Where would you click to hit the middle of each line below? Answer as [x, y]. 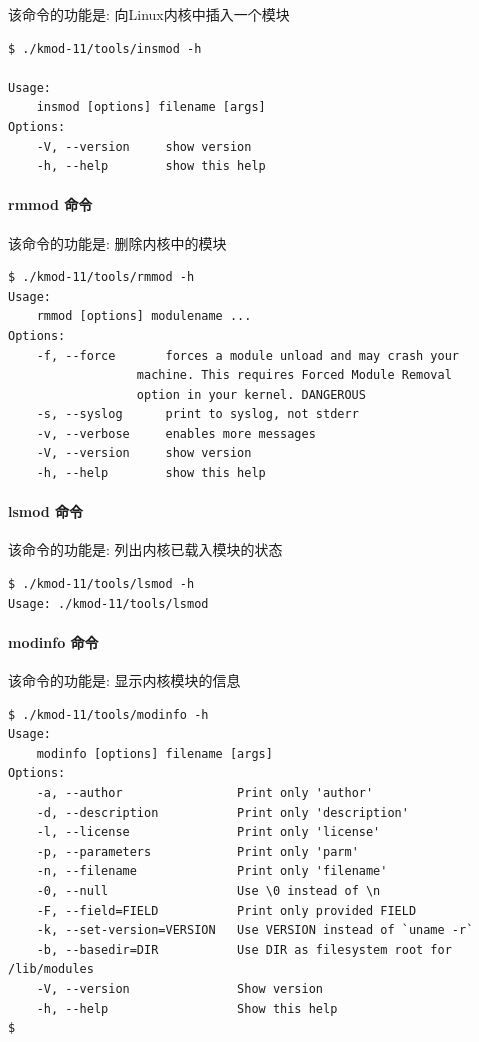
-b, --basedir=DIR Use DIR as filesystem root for [244, 949]
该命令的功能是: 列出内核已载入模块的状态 [145, 549]
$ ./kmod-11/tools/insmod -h [105, 48]
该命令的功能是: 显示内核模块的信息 [124, 680]
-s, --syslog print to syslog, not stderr [197, 414]
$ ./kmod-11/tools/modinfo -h [108, 714]
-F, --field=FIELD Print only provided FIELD [226, 910]
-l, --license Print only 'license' [208, 832]
